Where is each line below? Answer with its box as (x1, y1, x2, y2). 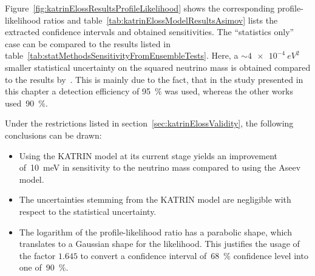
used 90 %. (5, 96, 48, 109)
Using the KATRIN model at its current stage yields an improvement (19, 149, 278, 162)
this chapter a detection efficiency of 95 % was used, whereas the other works (5, 85, 293, 97)
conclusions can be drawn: (5, 128, 102, 141)
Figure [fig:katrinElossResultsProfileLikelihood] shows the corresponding (5, 2, 275, 14)
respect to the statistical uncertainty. (19, 205, 157, 217)
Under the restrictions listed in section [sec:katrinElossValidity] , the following (5, 117, 294, 130)
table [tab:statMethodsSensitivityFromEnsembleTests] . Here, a (5, 49, 239, 62)
